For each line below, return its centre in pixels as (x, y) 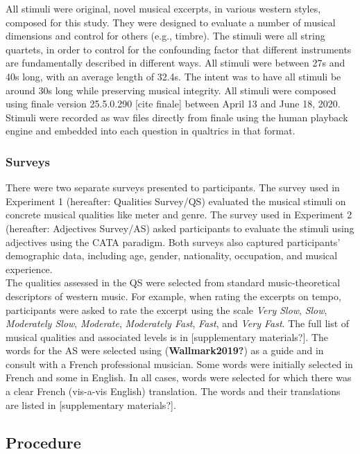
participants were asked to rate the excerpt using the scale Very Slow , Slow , (166, 309)
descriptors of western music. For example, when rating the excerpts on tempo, (173, 296)
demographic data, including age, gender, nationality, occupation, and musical (172, 255)
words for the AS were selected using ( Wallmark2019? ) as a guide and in (165, 350)
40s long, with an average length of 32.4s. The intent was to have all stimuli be (173, 76)
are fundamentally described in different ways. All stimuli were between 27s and (175, 63)
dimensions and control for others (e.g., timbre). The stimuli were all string (165, 36)
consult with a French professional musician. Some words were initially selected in (179, 364)
